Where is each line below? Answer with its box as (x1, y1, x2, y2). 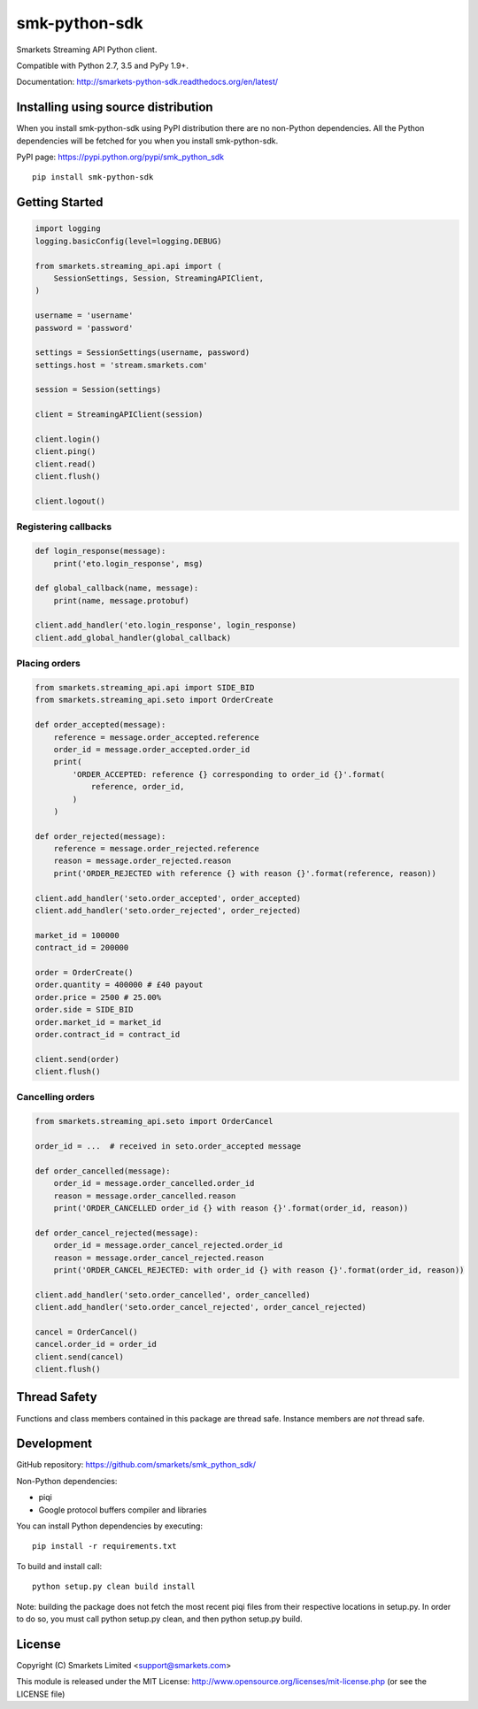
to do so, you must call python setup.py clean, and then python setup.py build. (16, 1613, 303, 1624)
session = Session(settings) (35, 385, 162, 395)
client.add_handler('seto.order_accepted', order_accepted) (35, 893, 302, 903)
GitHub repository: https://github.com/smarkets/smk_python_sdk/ (16, 1459, 257, 1470)
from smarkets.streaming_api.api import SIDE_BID (35, 682, 255, 693)
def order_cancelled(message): (35, 1166, 172, 1176)
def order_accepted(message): (35, 720, 166, 730)
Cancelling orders (16, 1091, 96, 1104)
